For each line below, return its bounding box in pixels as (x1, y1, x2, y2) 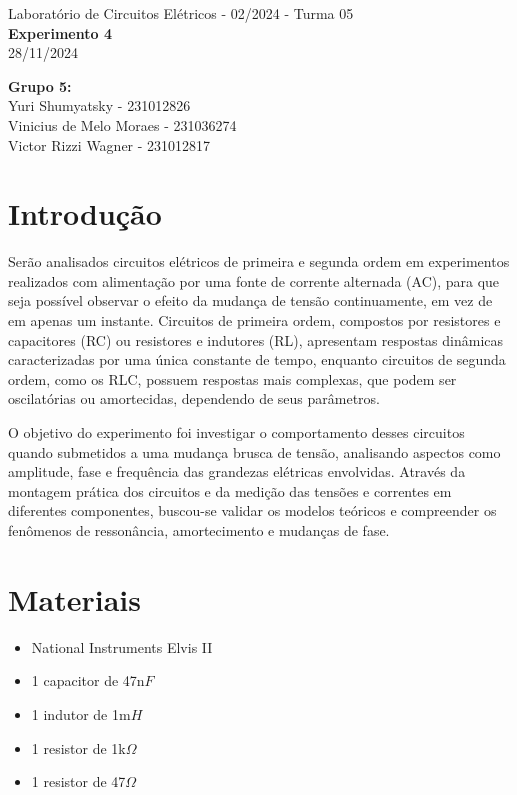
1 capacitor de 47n (31, 670, 145, 691)
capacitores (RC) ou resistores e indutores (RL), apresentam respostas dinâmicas (8, 329, 504, 350)
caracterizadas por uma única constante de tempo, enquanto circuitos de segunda (8, 349, 506, 370)
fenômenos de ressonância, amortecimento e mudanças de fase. (8, 520, 390, 540)
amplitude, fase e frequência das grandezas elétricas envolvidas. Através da (8, 461, 466, 482)
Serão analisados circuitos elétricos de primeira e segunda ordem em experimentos (8, 251, 510, 272)
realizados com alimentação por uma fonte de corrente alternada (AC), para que (8, 270, 500, 291)
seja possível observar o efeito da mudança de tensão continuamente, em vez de (8, 290, 493, 311)
